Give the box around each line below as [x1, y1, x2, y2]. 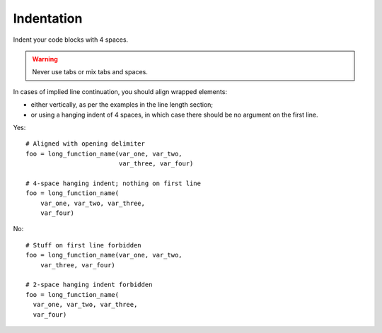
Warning [32, 54, 58, 63]
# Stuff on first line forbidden [25, 241, 141, 249]
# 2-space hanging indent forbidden [25, 281, 153, 289]
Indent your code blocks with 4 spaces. [13, 35, 129, 44]
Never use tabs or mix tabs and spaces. [32, 68, 149, 76]
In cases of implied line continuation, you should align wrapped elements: [13, 87, 228, 95]
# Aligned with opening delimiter [25, 140, 145, 148]
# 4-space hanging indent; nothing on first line [25, 179, 202, 187]
